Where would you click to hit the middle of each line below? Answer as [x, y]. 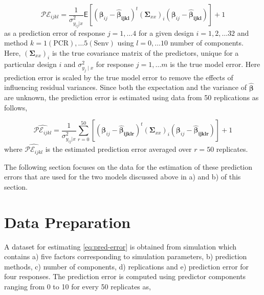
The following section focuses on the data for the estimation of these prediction [128, 166]
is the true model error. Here [215, 64]
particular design [30, 64]
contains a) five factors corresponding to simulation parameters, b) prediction [126, 256]
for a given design [166, 32]
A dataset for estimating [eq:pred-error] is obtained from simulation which [120, 246]
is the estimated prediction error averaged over [118, 149]
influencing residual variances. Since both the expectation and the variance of [125, 87]
